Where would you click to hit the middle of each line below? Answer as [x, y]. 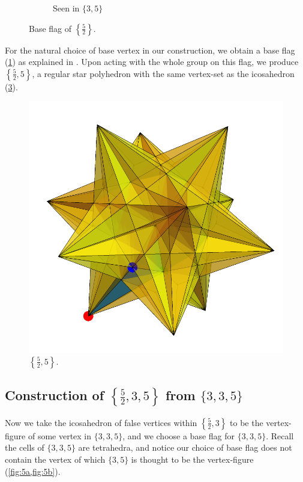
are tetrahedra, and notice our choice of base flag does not [185, 447]
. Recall [280, 435]
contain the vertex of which [55, 459]
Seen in [66, 8]
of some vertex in [60, 435]
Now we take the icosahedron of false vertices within [101, 422]
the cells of [25, 447]
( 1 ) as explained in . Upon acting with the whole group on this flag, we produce [152, 62]
